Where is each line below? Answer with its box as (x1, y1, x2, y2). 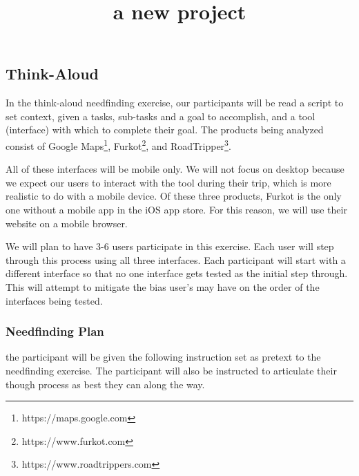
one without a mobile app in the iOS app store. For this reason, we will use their (6, 202, 347, 216)
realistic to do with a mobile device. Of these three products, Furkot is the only (6, 189, 342, 203)
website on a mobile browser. (6, 216, 128, 230)
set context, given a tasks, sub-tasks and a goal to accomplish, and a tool (6, 108, 316, 123)
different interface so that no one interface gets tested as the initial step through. (6, 266, 348, 280)
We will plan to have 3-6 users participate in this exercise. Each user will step (6, 239, 334, 254)
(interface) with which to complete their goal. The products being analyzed (6, 122, 324, 137)
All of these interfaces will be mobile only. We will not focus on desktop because (6, 162, 345, 176)
